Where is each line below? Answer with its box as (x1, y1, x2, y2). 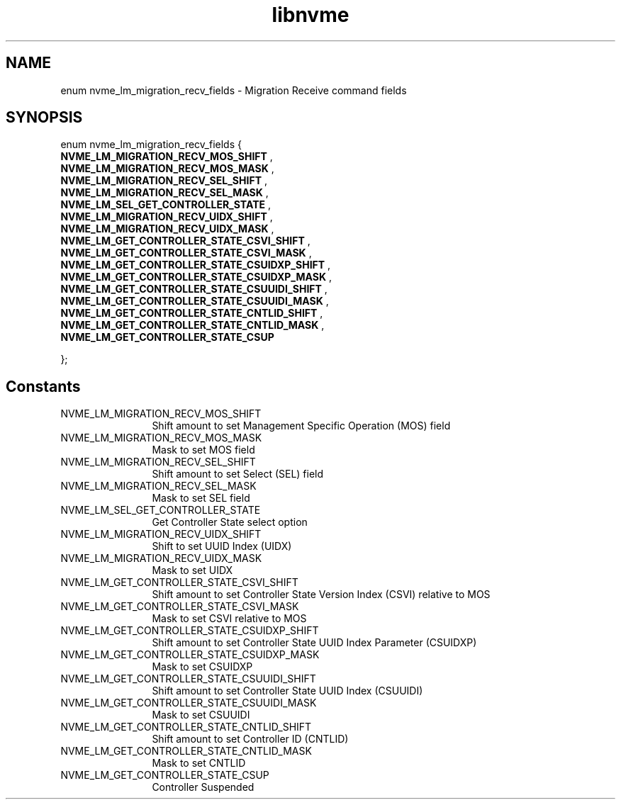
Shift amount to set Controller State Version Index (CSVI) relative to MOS (152, 588, 491, 601)
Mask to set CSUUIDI (152, 709, 250, 721)
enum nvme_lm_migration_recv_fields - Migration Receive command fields (60, 84, 407, 96)
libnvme (272, 3, 349, 27)
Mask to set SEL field (152, 492, 250, 505)
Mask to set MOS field (152, 444, 255, 456)
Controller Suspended (152, 781, 254, 794)
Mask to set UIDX (152, 564, 233, 577)
